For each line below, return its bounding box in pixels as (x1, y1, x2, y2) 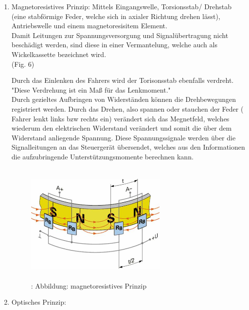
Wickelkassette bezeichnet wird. (11, 49, 107, 59)
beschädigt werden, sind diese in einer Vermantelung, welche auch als (11, 39, 217, 50)
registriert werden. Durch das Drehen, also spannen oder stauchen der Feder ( (11, 103, 244, 114)
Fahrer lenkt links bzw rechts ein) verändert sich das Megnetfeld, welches (11, 113, 230, 123)
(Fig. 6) (11, 58, 35, 69)
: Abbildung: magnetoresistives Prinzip (31, 280, 147, 291)
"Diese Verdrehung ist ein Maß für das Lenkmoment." (11, 84, 171, 95)
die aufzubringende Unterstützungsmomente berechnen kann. (11, 151, 194, 161)
